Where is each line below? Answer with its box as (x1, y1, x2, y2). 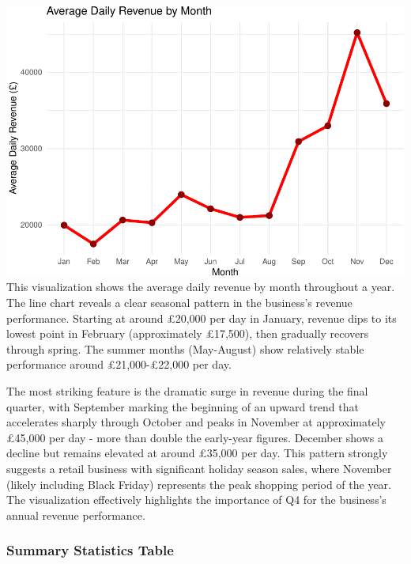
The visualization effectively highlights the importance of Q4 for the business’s (6, 491, 386, 508)
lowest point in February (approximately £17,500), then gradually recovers (6, 325, 369, 342)
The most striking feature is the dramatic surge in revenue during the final (6, 383, 368, 399)
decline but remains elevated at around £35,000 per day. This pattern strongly (6, 445, 388, 461)
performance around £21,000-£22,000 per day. (6, 356, 232, 373)
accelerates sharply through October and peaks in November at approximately (6, 414, 386, 430)
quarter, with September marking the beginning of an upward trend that (6, 398, 359, 414)
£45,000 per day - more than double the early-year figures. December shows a (6, 429, 384, 445)
